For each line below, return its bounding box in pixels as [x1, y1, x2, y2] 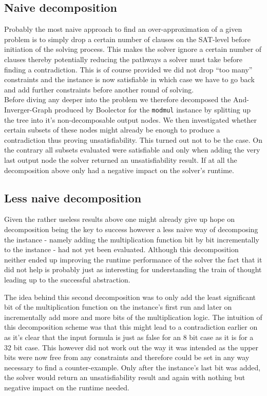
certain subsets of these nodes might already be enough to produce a [4, 124, 220, 135]
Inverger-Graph [4, 104, 52, 115]
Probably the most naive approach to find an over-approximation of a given [4, 24, 242, 34]
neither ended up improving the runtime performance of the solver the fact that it [4, 254, 262, 265]
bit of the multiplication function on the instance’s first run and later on [4, 301, 232, 312]
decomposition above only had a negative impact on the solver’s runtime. [4, 164, 234, 175]
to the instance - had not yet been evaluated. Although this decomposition [4, 244, 239, 255]
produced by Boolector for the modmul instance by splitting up [54, 104, 251, 115]
